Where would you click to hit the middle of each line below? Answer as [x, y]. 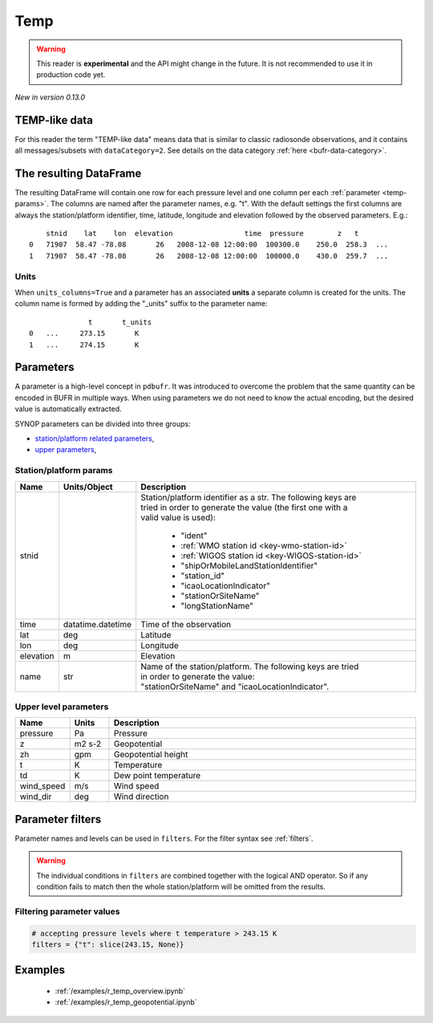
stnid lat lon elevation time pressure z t [202, 234]
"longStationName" [217, 605]
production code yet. [71, 75]
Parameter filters [58, 819]
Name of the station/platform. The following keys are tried [250, 666]
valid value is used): [178, 517]
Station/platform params [64, 471]
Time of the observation [186, 624]
